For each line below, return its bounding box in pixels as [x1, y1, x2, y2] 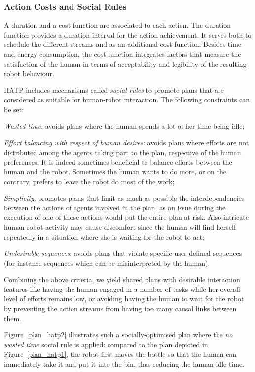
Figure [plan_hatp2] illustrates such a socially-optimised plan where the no [4, 330, 233, 340]
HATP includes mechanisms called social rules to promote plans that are [4, 84, 224, 95]
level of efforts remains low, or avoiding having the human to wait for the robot [4, 293, 244, 304]
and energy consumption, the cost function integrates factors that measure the [4, 49, 241, 59]
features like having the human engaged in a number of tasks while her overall [4, 284, 240, 294]
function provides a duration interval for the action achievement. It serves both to [4, 29, 252, 40]
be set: [4, 104, 24, 114]
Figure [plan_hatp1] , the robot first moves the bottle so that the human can [4, 349, 237, 359]
